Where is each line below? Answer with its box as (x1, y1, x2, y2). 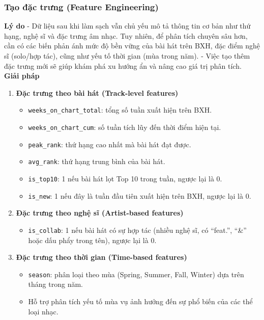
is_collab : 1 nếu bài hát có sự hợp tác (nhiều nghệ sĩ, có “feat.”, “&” (28, 224, 247, 235)
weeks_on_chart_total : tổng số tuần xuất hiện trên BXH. (28, 104, 212, 115)
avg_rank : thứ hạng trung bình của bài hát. (28, 156, 165, 167)
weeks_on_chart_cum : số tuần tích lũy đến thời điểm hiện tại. (28, 122, 221, 132)
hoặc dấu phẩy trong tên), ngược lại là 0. (28, 234, 157, 245)
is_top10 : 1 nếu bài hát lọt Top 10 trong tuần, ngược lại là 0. (28, 173, 222, 183)
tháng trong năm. (28, 279, 83, 289)
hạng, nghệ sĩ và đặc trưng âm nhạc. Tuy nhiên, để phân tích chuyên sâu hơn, (4, 30, 248, 41)
